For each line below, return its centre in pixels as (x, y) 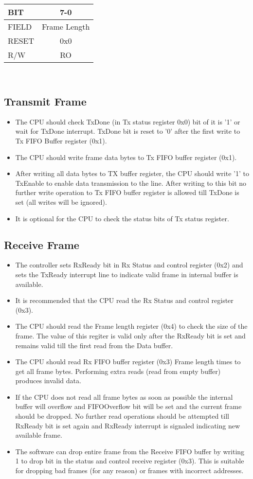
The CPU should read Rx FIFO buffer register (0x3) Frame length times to (128, 362)
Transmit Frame (45, 101)
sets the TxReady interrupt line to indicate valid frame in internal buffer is (127, 274)
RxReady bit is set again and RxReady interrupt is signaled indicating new (128, 425)
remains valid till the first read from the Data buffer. (94, 345)
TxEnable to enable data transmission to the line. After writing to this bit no (131, 183)
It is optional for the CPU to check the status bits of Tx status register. (122, 218)
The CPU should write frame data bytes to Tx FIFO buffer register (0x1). (126, 157)
